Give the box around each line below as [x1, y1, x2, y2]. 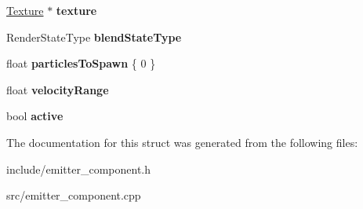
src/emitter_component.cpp [6, 187, 141, 203]
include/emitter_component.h [6, 160, 151, 177]
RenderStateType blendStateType [6, 28, 182, 45]
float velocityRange [6, 81, 109, 97]
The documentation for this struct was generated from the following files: [6, 134, 358, 150]
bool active [6, 108, 64, 124]
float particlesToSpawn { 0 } [6, 55, 156, 71]
